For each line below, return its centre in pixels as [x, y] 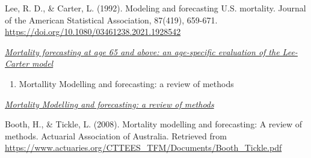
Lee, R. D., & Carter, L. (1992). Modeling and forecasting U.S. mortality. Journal [155, 8]
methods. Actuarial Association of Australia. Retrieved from [116, 135]
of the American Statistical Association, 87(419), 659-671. [111, 20]
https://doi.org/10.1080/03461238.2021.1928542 [93, 32]
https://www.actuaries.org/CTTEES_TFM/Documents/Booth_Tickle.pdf [143, 147]
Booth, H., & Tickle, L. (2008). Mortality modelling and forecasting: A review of [154, 124]
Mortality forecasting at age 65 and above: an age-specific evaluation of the [142, 51]
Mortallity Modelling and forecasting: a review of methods [126, 83]
